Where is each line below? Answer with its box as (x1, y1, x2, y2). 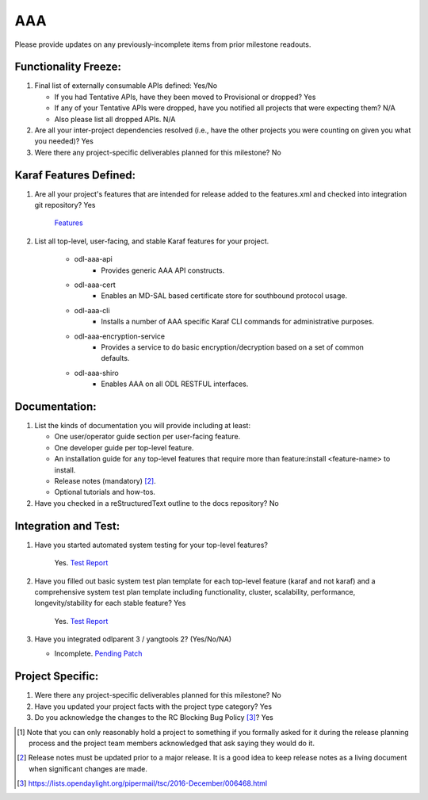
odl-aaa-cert (74, 280, 117, 289)
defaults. (101, 354, 130, 363)
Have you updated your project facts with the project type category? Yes (34, 702, 273, 711)
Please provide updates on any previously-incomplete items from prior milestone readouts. (14, 40, 311, 49)
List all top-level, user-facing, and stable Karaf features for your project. (34, 236, 269, 246)
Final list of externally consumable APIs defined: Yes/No (34, 81, 218, 90)
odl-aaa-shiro (74, 368, 119, 377)
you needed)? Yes (34, 136, 94, 146)
